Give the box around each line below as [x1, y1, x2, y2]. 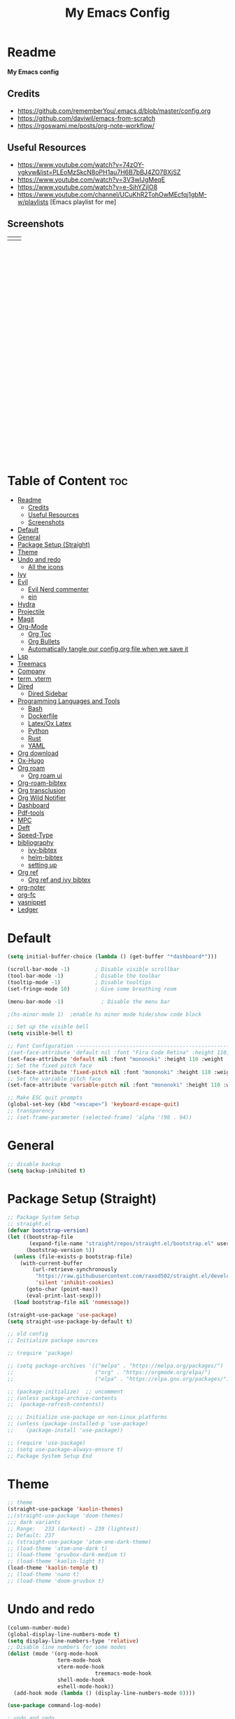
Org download [17, 749, 59, 758]
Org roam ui [27, 771, 63, 780]
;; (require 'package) [7, 1350, 73, 1357]
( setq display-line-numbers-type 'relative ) [7, 1637, 139, 1645]
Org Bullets [27, 637, 61, 646]
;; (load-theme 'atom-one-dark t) [7, 1544, 108, 1552]
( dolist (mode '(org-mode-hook [7, 1650, 99, 1657]
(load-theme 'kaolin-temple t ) [7, 1565, 99, 1572]
